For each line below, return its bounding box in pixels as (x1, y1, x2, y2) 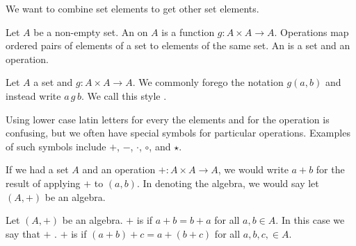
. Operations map (274, 24, 349, 39)
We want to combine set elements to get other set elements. (6, 1, 259, 15)
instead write (6, 88, 61, 103)
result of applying (6, 175, 81, 190)
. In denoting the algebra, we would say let (136, 175, 319, 190)
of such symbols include (6, 139, 106, 153)
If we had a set (6, 162, 69, 177)
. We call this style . (81, 88, 167, 103)
